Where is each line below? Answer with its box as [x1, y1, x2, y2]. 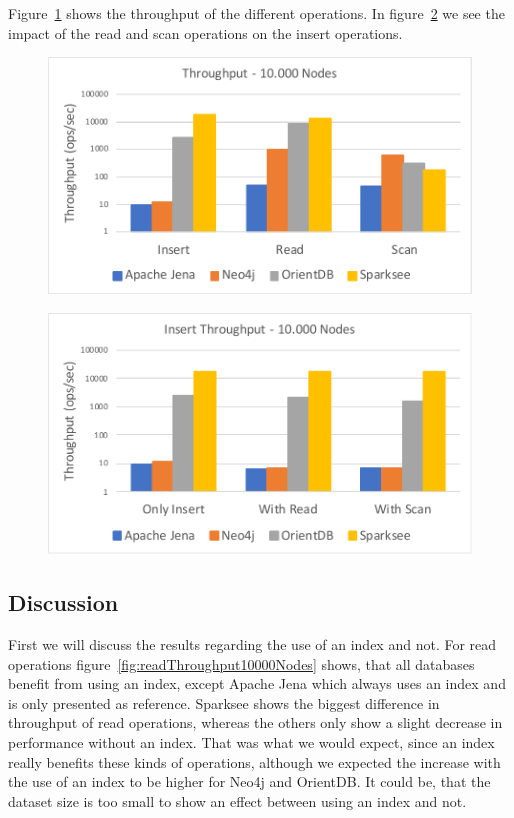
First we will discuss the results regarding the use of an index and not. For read [8, 634, 497, 655]
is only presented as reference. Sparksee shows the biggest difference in [8, 692, 440, 713]
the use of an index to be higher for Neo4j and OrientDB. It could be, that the [8, 771, 491, 792]
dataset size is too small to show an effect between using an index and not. [8, 790, 467, 811]
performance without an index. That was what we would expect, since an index [8, 732, 495, 753]
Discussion [8, 587, 119, 618]
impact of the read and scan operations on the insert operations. [8, 22, 403, 43]
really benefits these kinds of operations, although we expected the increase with [8, 751, 501, 772]
